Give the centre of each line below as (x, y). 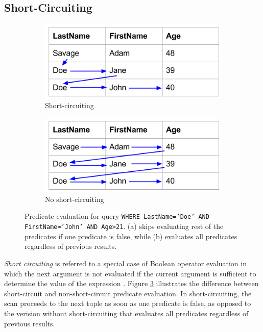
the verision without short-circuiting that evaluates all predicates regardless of (126, 313)
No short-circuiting (75, 199)
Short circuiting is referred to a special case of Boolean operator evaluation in (125, 263)
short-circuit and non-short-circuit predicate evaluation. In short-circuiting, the (128, 293)
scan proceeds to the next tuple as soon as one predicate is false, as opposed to (128, 303)
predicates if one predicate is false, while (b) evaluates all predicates (131, 236)
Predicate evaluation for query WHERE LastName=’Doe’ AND (117, 216)
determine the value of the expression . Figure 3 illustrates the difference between (131, 283)
